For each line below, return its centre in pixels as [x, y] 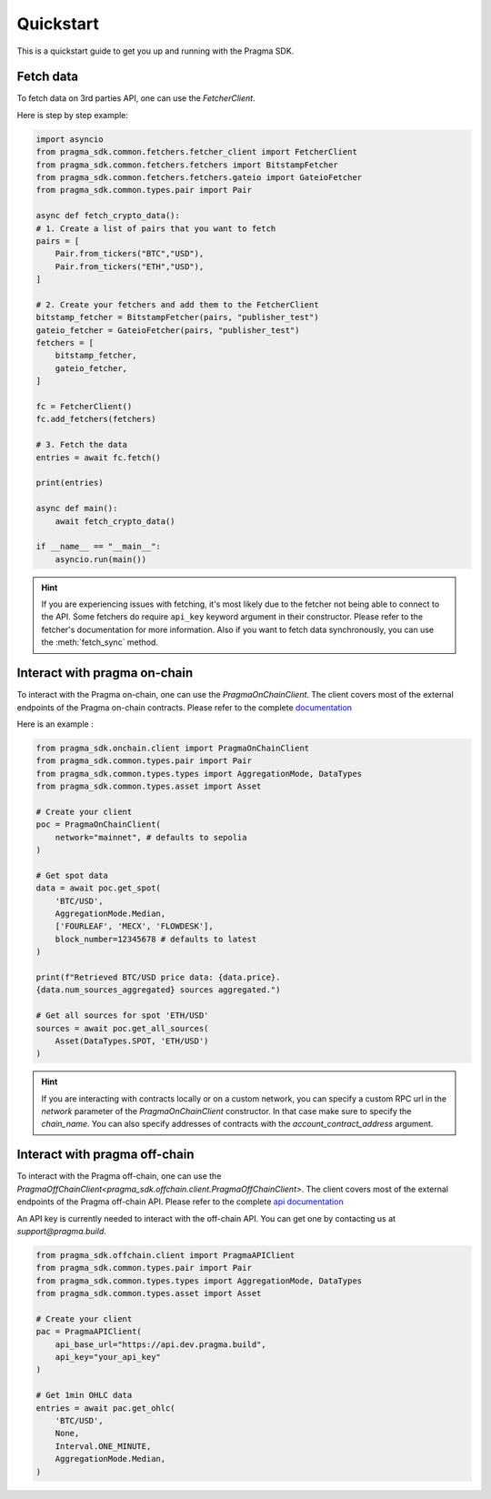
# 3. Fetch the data [81, 445]
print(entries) [70, 483]
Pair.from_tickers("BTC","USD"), [130, 254]
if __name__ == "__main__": [98, 547]
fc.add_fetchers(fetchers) [96, 419]
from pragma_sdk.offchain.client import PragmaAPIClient [165, 1255]
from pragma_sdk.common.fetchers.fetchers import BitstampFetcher [187, 165]
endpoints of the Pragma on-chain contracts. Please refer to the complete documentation [185, 707]
